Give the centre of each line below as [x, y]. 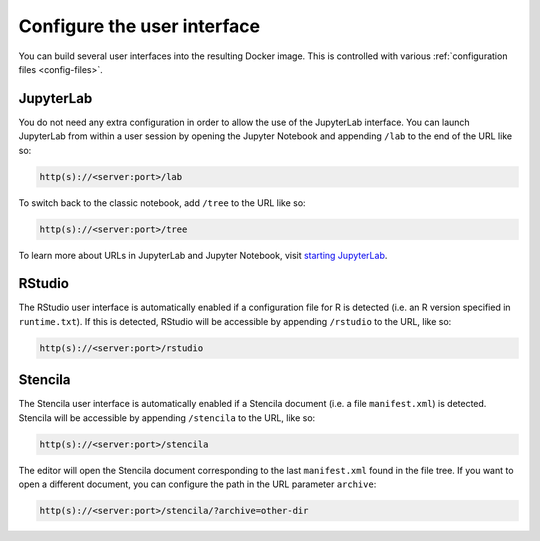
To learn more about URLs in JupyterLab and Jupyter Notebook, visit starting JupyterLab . [203, 255]
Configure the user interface [139, 26]
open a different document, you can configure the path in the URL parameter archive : [197, 484]
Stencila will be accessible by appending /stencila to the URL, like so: [167, 417]
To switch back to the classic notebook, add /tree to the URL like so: [162, 202]
